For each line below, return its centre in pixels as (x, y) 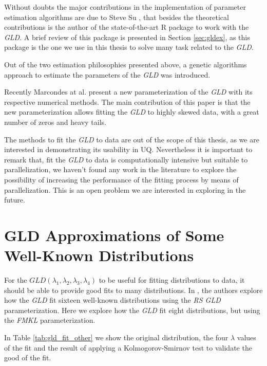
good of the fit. (28, 358)
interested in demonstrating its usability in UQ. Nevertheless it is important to (128, 149)
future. (15, 200)
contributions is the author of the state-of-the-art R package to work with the (127, 27)
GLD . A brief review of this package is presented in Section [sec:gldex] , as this (127, 37)
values (246, 337)
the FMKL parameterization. (50, 320)
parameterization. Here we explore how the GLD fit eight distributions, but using (132, 310)
